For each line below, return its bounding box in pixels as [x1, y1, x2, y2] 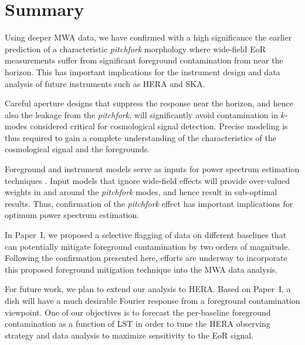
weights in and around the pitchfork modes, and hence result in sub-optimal [5, 186, 277, 198]
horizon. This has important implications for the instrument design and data [5, 65, 280, 78]
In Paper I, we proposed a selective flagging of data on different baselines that [5, 229, 287, 241]
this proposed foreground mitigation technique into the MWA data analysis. [5, 263, 278, 275]
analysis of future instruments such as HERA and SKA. [5, 77, 205, 89]
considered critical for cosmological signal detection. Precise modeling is [30, 120, 288, 132]
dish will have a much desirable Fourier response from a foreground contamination [5, 294, 300, 306]
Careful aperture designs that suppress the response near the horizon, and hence [5, 97, 293, 109]
